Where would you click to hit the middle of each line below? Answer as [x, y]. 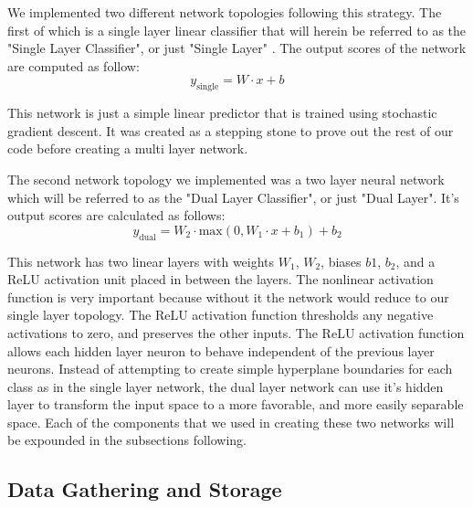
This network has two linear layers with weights [141, 261]
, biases [341, 261]
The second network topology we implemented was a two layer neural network [226, 179]
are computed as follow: [74, 65]
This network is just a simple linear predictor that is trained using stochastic [222, 113]
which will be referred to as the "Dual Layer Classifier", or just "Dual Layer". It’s [233, 197]
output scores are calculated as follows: [116, 215]
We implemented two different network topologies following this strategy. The [225, 12]
